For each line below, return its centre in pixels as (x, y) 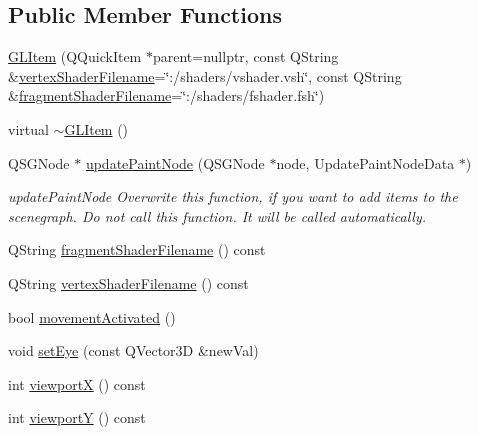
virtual (28, 128)
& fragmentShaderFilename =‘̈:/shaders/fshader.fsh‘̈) (166, 95)
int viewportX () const (77, 383)
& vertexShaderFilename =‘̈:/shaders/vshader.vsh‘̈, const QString (205, 75)
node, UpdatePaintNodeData (365, 162)
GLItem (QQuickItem (75, 56)
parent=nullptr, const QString (245, 56)
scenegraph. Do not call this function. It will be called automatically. (217, 215)
